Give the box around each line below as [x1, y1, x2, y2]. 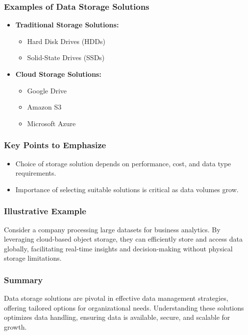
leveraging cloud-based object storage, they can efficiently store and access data [4, 234, 243, 244]
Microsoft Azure [27, 118, 76, 128]
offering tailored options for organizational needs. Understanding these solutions [4, 302, 244, 313]
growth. [4, 321, 27, 332]
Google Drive [27, 85, 67, 95]
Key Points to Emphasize [4, 139, 106, 151]
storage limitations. [4, 253, 62, 263]
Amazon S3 [27, 102, 62, 112]
